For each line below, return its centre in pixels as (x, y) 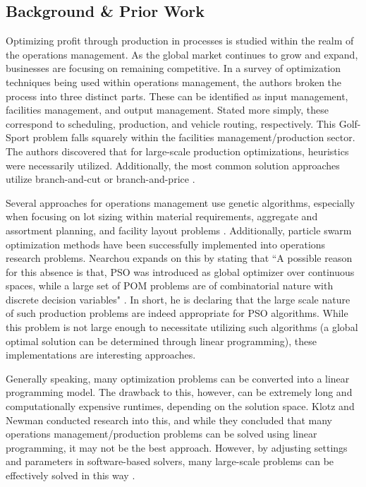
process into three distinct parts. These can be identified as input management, (177, 96)
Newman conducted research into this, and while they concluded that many (169, 420)
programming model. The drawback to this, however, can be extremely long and (179, 392)
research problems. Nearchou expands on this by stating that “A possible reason (179, 258)
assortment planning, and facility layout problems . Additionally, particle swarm (179, 230)
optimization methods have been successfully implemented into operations (166, 244)
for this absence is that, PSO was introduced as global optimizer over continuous (180, 271)
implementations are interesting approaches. (101, 355)
